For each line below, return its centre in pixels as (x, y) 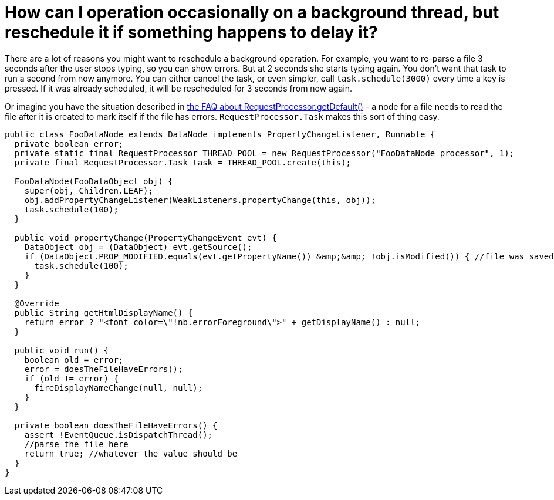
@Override (37, 303)
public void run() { (62, 350)
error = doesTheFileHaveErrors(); (104, 369)
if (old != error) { (71, 378)
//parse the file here (76, 444)
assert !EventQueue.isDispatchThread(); (119, 435)
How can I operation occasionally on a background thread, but (252, 12)
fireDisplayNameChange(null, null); (119, 388)
